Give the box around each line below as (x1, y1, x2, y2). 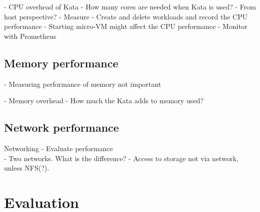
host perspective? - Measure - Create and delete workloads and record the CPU (4, 11, 248, 21)
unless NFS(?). (4, 163, 49, 173)
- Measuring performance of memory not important (4, 78, 161, 89)
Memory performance (4, 55, 118, 70)
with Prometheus (4, 30, 56, 41)
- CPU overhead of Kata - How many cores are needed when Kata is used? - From (4, 1, 256, 11)
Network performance (4, 120, 119, 135)
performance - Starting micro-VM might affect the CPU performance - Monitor (4, 21, 247, 31)
